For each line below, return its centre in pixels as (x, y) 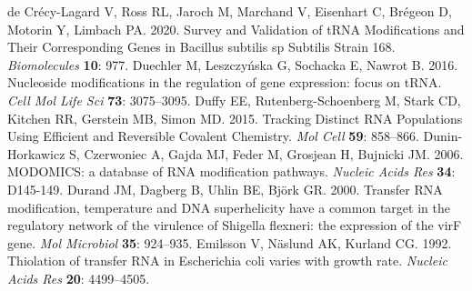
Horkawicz (36, 153)
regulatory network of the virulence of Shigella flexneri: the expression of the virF (235, 225)
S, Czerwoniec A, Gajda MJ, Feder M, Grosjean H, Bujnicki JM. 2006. (266, 153)
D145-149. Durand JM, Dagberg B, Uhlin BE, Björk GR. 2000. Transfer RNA (225, 189)
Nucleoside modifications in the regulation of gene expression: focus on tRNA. (225, 82)
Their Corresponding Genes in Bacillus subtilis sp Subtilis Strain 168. (201, 47)
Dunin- (443, 136)
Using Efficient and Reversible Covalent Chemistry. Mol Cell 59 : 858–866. (213, 136)
